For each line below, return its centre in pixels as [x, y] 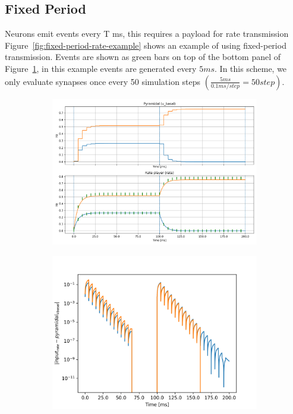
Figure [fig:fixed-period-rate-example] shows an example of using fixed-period [146, 45]
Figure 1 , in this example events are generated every [101, 68]
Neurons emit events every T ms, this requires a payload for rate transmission [147, 34]
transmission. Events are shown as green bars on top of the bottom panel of [143, 57]
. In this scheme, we [251, 68]
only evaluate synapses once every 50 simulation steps [103, 81]
